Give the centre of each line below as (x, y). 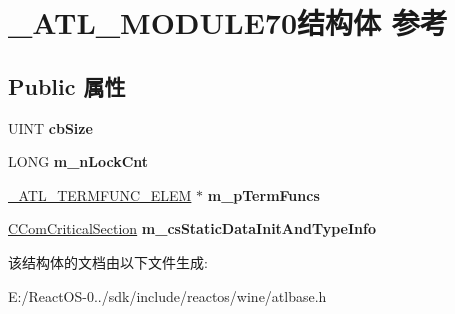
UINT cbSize (50, 127)
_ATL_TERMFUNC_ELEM (100, 194)
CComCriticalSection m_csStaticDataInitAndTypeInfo (192, 228)
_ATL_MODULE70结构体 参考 (228, 22)
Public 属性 (67, 85)
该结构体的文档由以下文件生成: (108, 261)
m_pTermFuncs (263, 194)
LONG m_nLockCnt (78, 161)
